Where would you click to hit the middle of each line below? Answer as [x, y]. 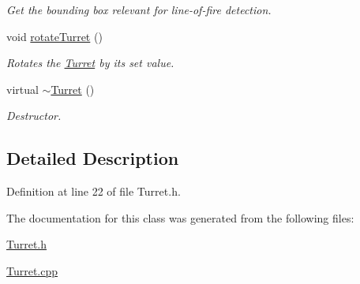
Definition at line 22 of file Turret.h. [94, 191]
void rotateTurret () [54, 36]
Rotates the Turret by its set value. [90, 63]
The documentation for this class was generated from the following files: [180, 217]
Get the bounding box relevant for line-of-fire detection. [139, 9]
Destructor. [34, 116]
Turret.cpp [32, 270]
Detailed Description [93, 158]
